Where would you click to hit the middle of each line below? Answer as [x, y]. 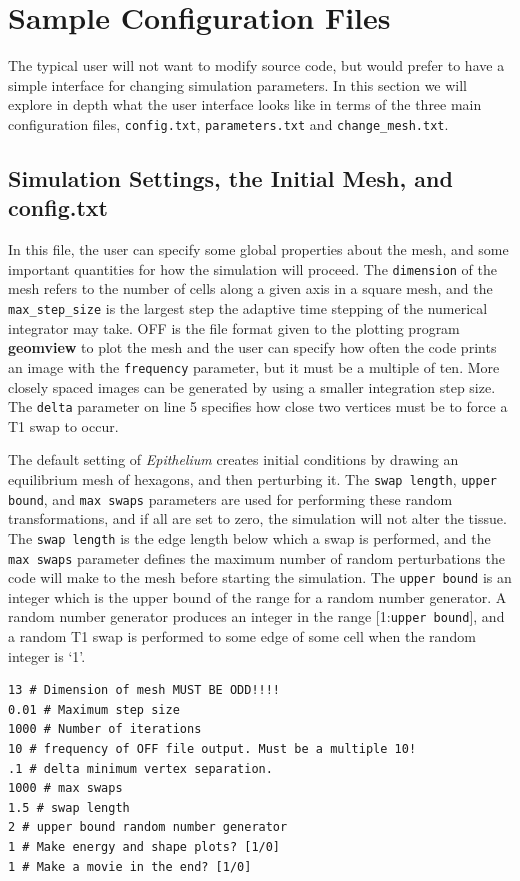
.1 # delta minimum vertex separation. [140, 768]
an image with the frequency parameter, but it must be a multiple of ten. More [254, 366]
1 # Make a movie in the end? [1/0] [130, 866]
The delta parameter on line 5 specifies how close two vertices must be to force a [258, 406]
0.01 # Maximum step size [94, 709]
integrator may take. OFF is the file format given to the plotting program [234, 327]
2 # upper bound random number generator [148, 827]
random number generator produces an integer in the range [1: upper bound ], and [256, 616]
